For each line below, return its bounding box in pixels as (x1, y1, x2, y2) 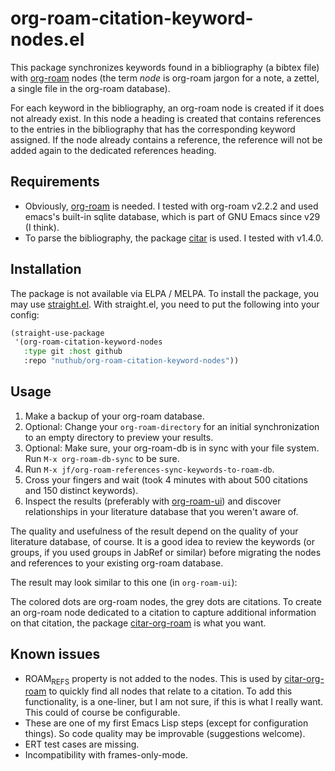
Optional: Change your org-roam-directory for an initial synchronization (24, 420, 320, 432)
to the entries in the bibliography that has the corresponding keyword (10, 123, 296, 135)
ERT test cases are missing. (24, 738, 140, 751)
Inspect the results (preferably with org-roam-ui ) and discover (24, 495, 282, 507)
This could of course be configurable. (24, 707, 181, 719)
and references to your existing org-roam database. (10, 557, 224, 569)
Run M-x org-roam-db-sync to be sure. (24, 452, 180, 464)
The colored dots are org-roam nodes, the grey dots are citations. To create (10, 595, 322, 607)
